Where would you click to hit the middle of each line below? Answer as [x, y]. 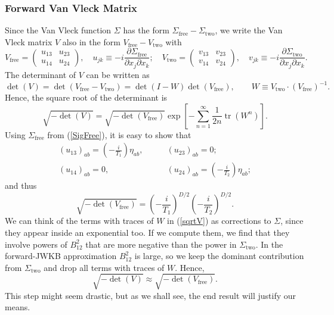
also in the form [91, 41]
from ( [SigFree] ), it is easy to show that [119, 134]
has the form [146, 30]
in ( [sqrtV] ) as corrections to [219, 221]
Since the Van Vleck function [58, 30]
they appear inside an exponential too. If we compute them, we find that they [147, 232]
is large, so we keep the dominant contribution [219, 256]
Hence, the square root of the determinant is [86, 97]
